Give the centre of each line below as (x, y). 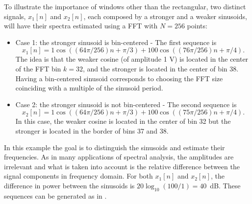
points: (197, 26)
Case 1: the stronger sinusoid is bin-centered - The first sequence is (116, 42)
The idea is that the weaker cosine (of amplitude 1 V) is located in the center (132, 59)
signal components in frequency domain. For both (78, 176)
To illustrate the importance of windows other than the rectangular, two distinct (125, 6)
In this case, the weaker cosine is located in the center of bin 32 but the (123, 121)
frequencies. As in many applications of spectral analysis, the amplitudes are (119, 157)
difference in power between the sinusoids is (69, 185)
